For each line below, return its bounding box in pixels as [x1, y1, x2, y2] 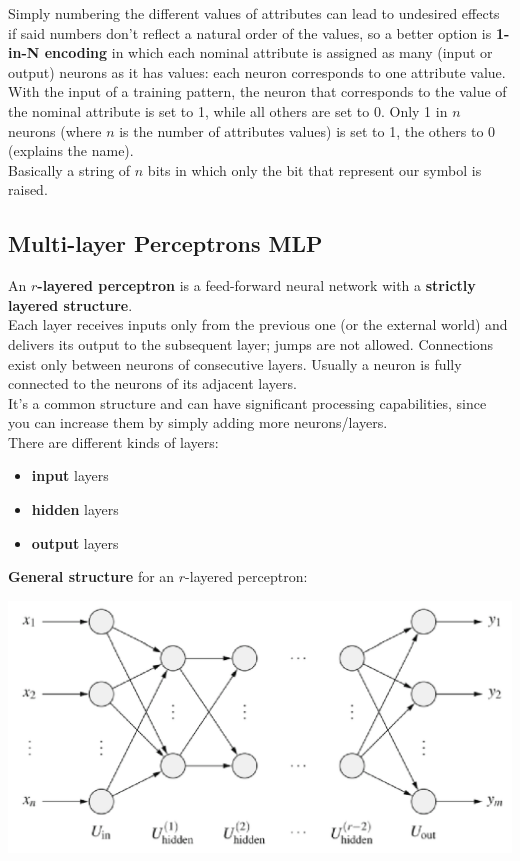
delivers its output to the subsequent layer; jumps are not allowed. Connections [8, 333, 494, 354]
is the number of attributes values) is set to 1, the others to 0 [119, 120, 496, 141]
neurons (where [8, 120, 102, 141]
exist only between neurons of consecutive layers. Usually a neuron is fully [8, 353, 462, 374]
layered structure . [8, 294, 133, 315]
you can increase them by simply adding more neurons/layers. [8, 412, 388, 433]
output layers [31, 532, 119, 553]
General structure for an [8, 566, 175, 587]
